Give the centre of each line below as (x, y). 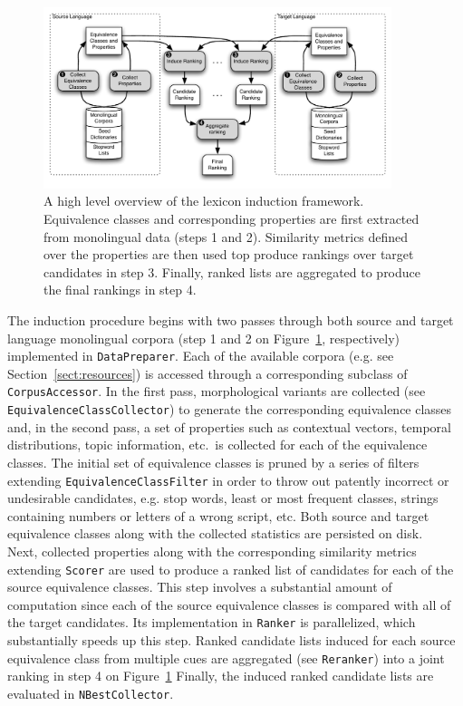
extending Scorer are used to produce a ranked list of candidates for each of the (231, 569)
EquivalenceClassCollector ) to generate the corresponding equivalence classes (230, 409)
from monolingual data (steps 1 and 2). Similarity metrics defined (226, 236)
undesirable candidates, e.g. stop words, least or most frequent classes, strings (223, 498)
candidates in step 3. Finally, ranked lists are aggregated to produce (232, 271)
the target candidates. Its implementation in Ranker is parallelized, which (212, 622)
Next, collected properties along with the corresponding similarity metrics (212, 551)
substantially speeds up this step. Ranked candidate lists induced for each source (231, 640)
